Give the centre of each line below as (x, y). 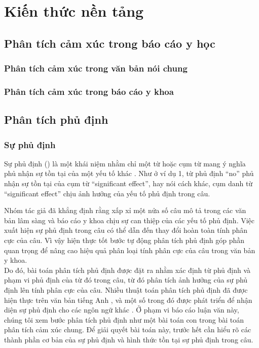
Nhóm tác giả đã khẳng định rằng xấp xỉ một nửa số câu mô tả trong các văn (125, 210)
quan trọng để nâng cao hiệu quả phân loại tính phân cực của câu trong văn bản (130, 250)
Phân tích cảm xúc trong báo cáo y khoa (89, 91)
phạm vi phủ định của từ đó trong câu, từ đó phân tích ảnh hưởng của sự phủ (126, 280)
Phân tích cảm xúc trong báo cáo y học (110, 43)
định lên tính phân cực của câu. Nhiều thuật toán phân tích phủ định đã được (126, 289)
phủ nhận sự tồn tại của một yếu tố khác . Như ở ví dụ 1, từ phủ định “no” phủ (129, 173)
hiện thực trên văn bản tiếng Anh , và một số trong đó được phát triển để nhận (128, 300)
